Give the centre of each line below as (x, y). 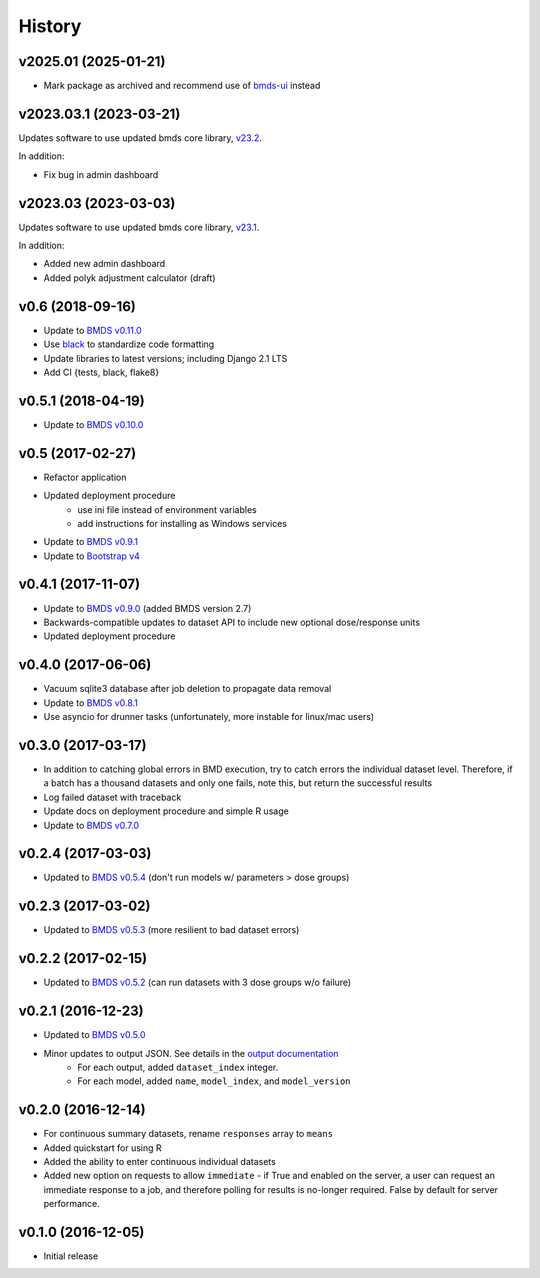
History (50, 26)
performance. (71, 1204)
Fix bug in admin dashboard (101, 174)
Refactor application (85, 477)
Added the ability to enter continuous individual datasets (160, 1161)
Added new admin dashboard (104, 264)
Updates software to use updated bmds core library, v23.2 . (140, 137)
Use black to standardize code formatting (129, 344)
